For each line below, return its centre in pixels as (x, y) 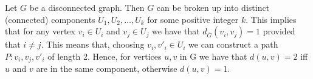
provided (279, 31)
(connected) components (50, 19)
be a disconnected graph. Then (87, 7)
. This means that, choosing (93, 44)
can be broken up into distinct (213, 7)
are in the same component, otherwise (107, 68)
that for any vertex (40, 31)
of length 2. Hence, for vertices (105, 56)
